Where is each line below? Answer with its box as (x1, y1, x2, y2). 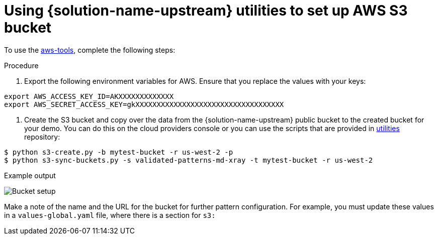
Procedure (4, 61, 39, 70)
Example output (4, 171, 56, 180)
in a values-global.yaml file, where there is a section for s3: (4, 210, 216, 219)
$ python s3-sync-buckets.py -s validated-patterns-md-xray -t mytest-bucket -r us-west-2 (4, 156, 373, 164)
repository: (24, 132, 60, 141)
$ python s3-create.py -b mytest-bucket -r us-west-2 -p (4, 148, 233, 156)
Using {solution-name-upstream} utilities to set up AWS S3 (4, 2, 408, 19)
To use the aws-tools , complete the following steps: (4, 45, 176, 54)
